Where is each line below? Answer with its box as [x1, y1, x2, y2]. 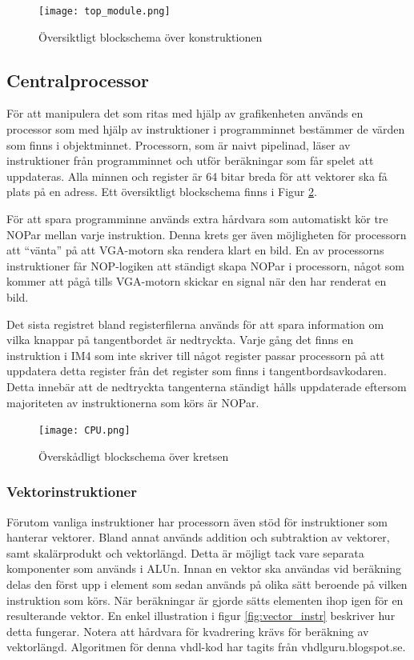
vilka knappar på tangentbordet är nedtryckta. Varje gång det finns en [6, 331, 354, 348]
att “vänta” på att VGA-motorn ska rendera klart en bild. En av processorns [6, 242, 384, 258]
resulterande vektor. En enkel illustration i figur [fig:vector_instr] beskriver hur [6, 607, 396, 624]
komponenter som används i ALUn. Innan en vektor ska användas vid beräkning [6, 560, 401, 577]
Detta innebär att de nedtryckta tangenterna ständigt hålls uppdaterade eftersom [6, 378, 407, 394]
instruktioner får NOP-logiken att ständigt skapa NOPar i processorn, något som [6, 257, 404, 274]
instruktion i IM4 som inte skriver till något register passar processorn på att [6, 346, 385, 363]
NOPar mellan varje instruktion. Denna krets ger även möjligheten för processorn [6, 226, 407, 242]
